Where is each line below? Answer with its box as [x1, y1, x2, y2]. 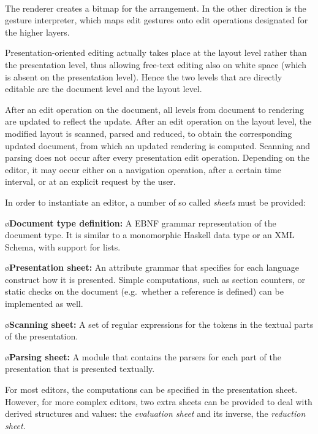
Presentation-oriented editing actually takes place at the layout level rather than [5, 46, 307, 59]
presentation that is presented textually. [5, 362, 155, 375]
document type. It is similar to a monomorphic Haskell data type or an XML [5, 228, 295, 241]
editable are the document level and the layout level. [5, 82, 202, 95]
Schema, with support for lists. [5, 240, 121, 253]
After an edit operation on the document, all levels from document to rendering [5, 103, 304, 115]
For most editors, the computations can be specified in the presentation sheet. [5, 383, 298, 396]
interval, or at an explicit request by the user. [5, 175, 176, 188]
